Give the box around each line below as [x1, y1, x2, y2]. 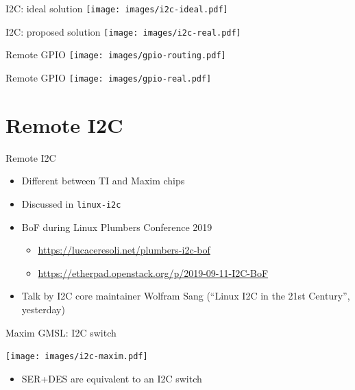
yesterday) [21, 302, 65, 316]
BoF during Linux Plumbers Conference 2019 [21, 219, 212, 234]
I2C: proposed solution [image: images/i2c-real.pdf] [5, 24, 241, 38]
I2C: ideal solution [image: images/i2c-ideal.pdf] [5, 1, 228, 15]
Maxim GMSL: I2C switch [5, 325, 117, 339]
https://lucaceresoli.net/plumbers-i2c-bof [38, 243, 210, 257]
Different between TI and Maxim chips [21, 173, 185, 188]
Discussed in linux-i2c [21, 196, 121, 210]
